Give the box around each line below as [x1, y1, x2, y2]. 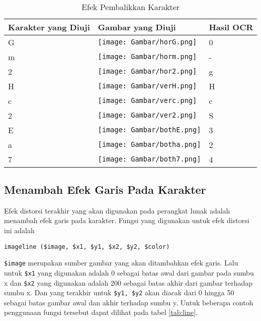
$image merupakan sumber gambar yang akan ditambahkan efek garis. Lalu [4, 257, 238, 268]
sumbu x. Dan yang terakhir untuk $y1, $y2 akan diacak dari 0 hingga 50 [4, 287, 234, 298]
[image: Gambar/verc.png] [98, 96, 197, 105]
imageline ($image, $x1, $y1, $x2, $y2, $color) [4, 243, 170, 250]
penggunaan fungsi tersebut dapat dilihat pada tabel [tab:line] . [4, 307, 198, 317]
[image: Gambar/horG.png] [98, 38, 197, 46]
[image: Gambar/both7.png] [98, 155, 201, 164]
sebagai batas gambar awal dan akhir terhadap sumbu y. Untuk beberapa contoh [4, 297, 253, 307]
